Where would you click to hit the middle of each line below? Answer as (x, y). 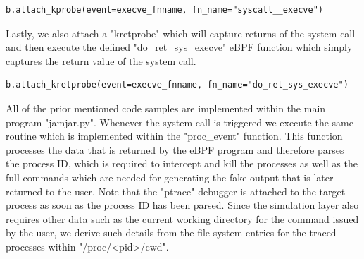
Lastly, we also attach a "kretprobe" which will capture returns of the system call (181, 33)
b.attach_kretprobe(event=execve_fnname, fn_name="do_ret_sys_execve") (177, 85)
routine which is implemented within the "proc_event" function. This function (174, 136)
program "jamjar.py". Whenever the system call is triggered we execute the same (180, 122)
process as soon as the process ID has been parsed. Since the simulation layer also (182, 205)
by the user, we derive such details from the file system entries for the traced (171, 233)
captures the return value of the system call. (101, 60)
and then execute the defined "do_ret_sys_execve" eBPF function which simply (179, 47)
